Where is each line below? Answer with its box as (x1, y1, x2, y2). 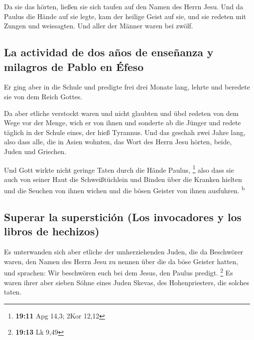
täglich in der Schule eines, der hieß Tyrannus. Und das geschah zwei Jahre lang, (4, 127, 246, 137)
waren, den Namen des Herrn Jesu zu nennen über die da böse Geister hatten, (4, 256, 238, 266)
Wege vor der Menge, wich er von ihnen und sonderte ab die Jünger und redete (4, 117, 241, 128)
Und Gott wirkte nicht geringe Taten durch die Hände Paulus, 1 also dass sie (4, 163, 234, 175)
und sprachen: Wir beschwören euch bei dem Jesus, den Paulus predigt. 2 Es (4, 266, 233, 278)
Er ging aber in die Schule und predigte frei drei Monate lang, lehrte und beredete (4, 82, 250, 92)
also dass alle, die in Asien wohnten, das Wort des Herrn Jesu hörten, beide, (4, 136, 232, 147)
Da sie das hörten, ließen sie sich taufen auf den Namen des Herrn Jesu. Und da (4, 1, 243, 11)
